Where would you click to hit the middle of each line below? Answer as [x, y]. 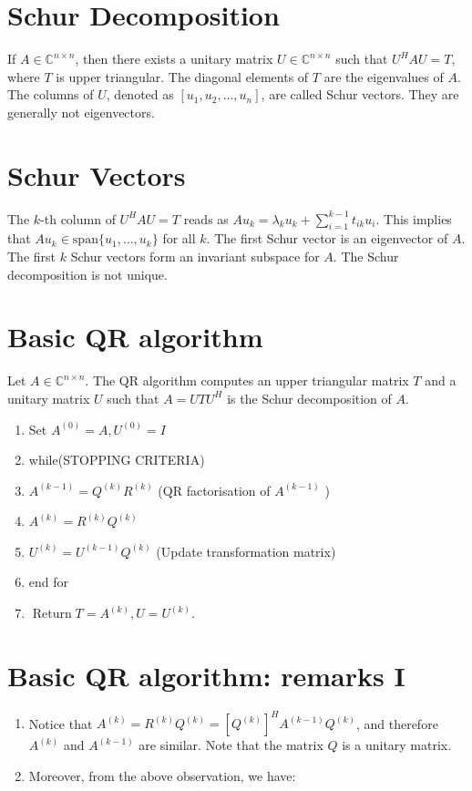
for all [179, 238]
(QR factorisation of [214, 490]
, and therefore [397, 723]
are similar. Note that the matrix [231, 745]
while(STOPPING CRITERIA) [117, 460]
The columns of [51, 94]
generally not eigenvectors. [81, 112]
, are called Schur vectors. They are [360, 94]
